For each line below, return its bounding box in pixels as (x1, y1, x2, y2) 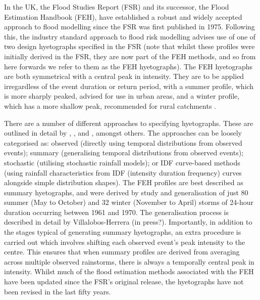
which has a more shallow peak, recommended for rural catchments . (4, 100, 217, 111)
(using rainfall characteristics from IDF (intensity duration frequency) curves (4, 167, 242, 178)
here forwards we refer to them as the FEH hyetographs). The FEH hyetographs (4, 61, 253, 71)
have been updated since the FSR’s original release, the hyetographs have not (4, 276, 244, 287)
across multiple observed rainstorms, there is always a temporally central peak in (4, 256, 254, 267)
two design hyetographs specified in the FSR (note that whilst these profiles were (4, 41, 255, 52)
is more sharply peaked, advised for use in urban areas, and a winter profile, (4, 91, 240, 101)
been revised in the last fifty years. (4, 286, 111, 296)
